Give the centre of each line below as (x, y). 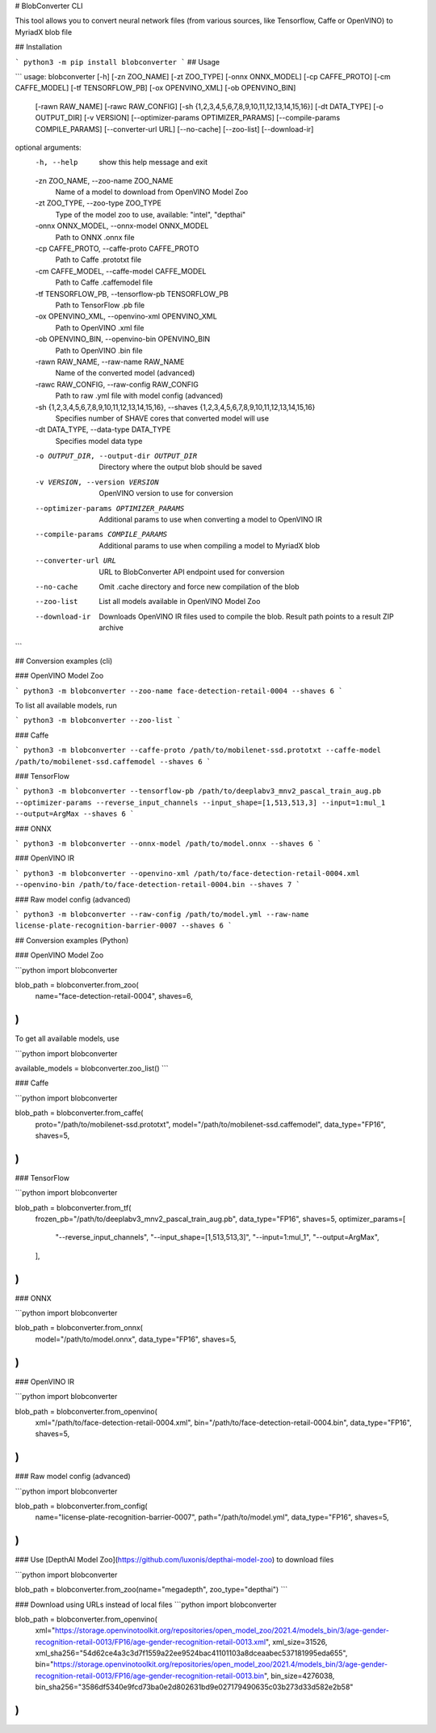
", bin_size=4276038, (299, 1676)
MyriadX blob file (44, 32)
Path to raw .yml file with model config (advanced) (139, 395)
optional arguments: (48, 147)
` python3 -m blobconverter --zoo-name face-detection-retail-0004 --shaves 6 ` (179, 691)
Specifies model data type (99, 441)
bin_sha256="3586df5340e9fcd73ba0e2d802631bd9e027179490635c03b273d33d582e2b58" (194, 1687)
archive (111, 628)
